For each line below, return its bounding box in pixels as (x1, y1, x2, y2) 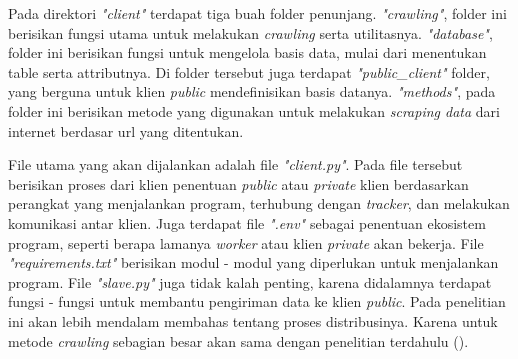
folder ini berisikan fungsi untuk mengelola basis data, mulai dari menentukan (8, 42, 487, 63)
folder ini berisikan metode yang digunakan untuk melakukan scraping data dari (8, 100, 500, 121)
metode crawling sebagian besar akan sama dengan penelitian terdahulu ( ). (8, 330, 469, 351)
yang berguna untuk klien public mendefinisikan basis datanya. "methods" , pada (8, 81, 496, 102)
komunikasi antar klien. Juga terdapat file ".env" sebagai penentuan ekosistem (8, 212, 486, 233)
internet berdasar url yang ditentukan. (8, 120, 244, 141)
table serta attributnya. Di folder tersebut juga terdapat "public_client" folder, (8, 61, 490, 82)
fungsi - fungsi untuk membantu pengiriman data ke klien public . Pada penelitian (8, 291, 506, 312)
